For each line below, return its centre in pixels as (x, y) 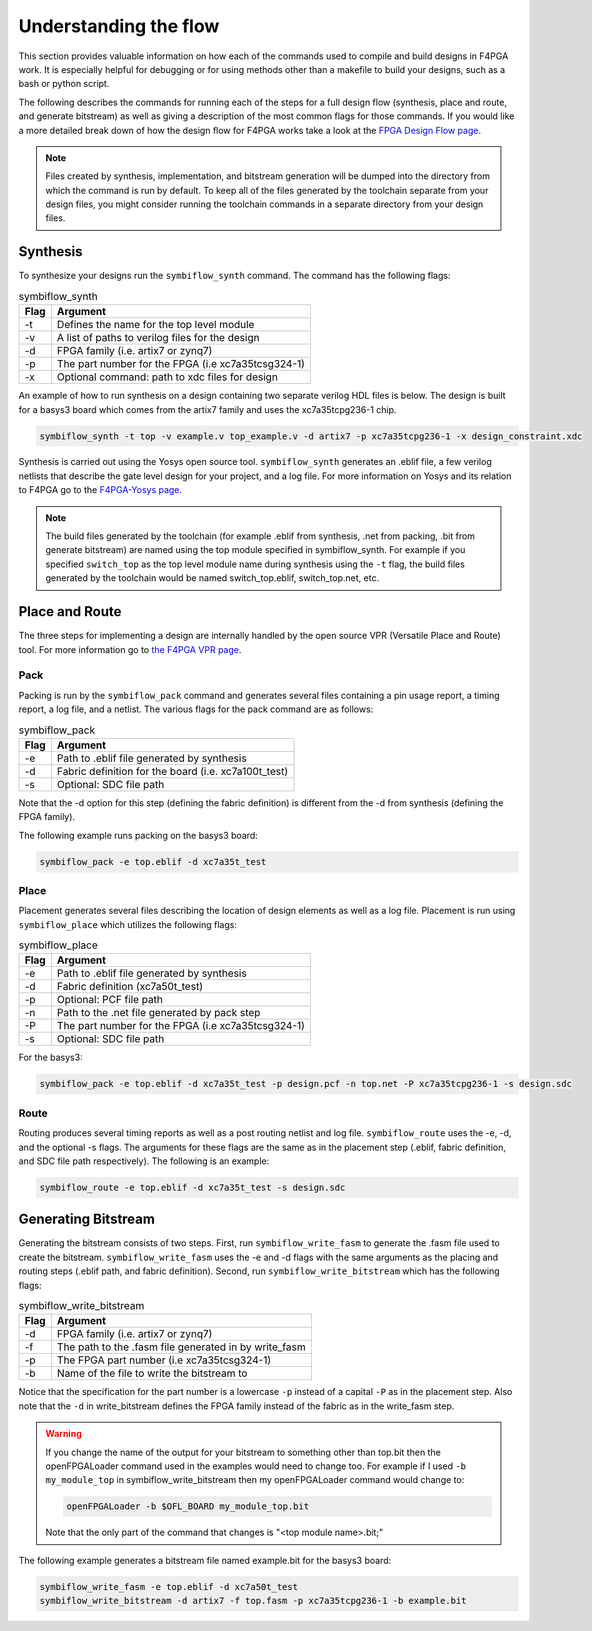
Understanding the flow (119, 26)
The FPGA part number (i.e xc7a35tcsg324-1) (164, 1360)
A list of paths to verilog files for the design (158, 338)
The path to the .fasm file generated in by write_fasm (181, 1347)
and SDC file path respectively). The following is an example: (144, 1161)
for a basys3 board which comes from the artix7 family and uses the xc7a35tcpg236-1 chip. (207, 409)
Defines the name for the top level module (155, 325)
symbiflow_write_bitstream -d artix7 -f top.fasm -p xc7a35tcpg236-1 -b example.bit (253, 1601)
